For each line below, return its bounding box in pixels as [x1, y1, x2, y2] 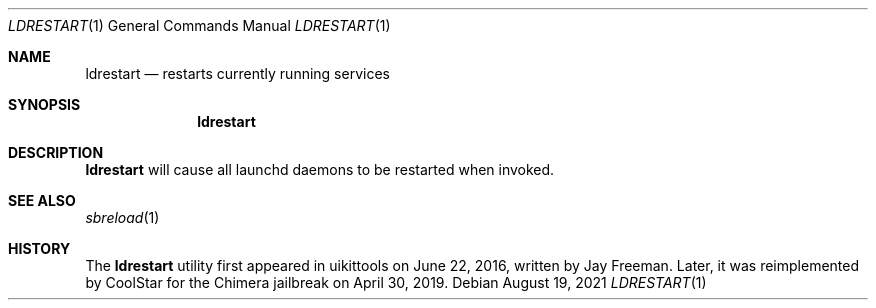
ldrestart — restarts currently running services [85, 65, 390, 82]
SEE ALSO [8, 192, 76, 209]
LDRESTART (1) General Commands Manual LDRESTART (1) [8, 17, 391, 34]
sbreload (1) [85, 209, 160, 226]
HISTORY [8, 240, 71, 257]
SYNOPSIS [8, 96, 81, 113]
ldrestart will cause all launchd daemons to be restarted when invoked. [85, 161, 555, 178]
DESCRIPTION [8, 144, 104, 161]
